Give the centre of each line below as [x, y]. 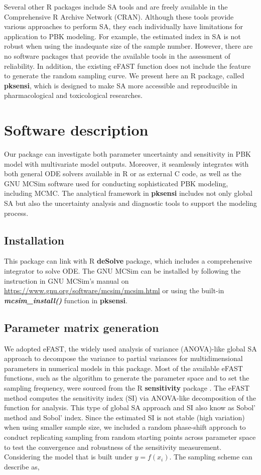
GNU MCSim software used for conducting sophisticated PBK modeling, [116, 183]
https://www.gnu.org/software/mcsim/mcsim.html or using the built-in [114, 290]
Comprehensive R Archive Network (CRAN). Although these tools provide [119, 16]
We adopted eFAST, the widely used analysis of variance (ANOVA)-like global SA [130, 348]
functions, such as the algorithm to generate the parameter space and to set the [127, 378]
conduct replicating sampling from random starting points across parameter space [130, 437]
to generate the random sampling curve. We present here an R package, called [124, 76]
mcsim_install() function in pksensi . [66, 300]
